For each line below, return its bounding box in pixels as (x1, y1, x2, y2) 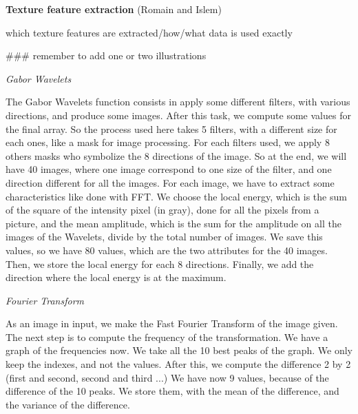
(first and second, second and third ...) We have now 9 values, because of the (6, 370, 329, 384)
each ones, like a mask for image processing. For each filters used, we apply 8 (6, 135, 330, 149)
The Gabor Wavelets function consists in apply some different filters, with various (6, 94, 350, 109)
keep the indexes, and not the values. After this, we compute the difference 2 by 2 (6, 357, 351, 371)
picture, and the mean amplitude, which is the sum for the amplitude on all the (6, 216, 341, 230)
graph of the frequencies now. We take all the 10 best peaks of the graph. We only (6, 343, 352, 358)
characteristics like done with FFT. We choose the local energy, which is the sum (6, 189, 347, 203)
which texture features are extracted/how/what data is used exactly (6, 25, 293, 39)
